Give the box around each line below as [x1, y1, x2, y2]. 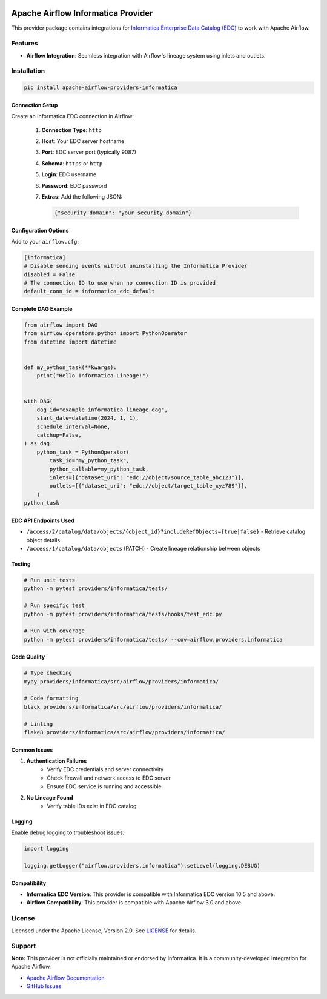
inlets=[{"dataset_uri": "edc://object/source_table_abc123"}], [49, 474, 245, 481]
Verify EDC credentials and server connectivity [47, 766, 164, 773]
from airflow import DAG [24, 322, 98, 328]
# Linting [24, 720, 53, 727]
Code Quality [11, 653, 45, 660]
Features [11, 39, 38, 48]
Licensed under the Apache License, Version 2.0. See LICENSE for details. [11, 927, 197, 934]
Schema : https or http [41, 159, 103, 167]
